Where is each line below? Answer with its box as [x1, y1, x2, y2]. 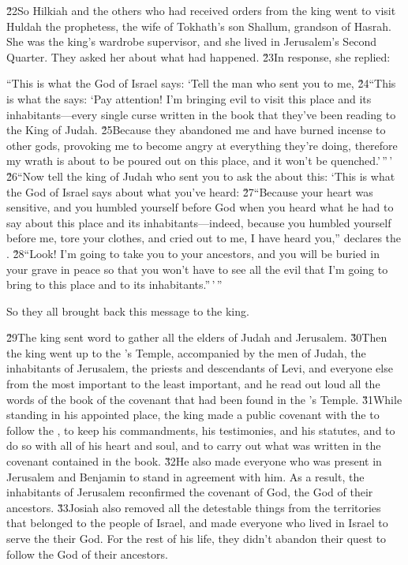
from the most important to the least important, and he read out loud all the [6, 376, 380, 392]
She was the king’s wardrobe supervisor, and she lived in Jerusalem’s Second [6, 33, 377, 50]
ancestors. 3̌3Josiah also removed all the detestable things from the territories [6, 499, 381, 515]
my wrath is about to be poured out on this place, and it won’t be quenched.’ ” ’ [6, 152, 393, 169]
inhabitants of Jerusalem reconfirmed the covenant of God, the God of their [6, 484, 373, 500]
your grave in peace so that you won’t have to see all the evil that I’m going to [6, 260, 388, 277]
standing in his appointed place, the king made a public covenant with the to [6, 406, 380, 423]
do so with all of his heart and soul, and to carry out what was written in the [6, 437, 381, 454]
